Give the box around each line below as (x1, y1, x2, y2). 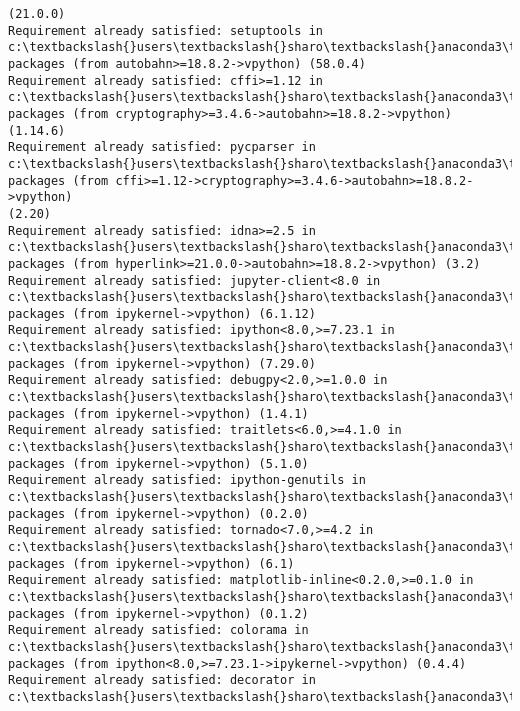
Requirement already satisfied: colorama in (8, 623, 309, 638)
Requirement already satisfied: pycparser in (8, 140, 316, 155)
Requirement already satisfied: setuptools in (8, 23, 323, 38)
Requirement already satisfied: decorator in (8, 673, 316, 688)
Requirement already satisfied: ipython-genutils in (8, 473, 366, 488)
